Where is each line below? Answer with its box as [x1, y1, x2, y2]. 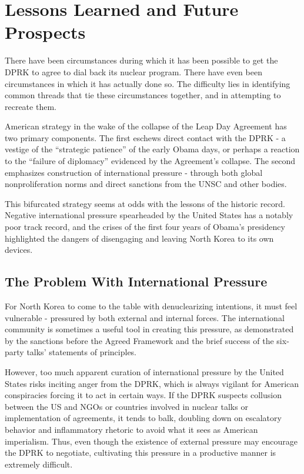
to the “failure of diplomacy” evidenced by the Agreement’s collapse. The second [5, 155, 296, 167]
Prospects [5, 20, 86, 44]
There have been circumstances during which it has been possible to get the [5, 54, 278, 66]
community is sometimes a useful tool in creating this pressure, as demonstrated [5, 323, 294, 335]
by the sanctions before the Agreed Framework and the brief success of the [5, 334, 274, 346]
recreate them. [5, 100, 56, 112]
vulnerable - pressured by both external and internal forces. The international [5, 311, 285, 323]
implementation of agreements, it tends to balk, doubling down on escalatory [5, 412, 282, 424]
